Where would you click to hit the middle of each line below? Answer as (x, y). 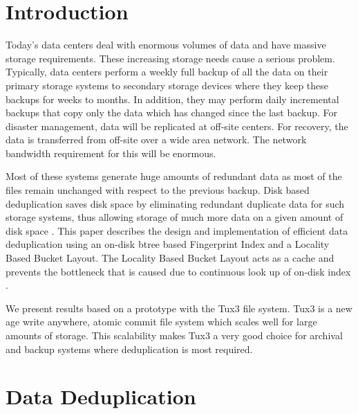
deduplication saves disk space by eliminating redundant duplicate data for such (175, 203)
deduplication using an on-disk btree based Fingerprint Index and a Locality (168, 244)
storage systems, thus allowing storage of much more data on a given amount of (175, 217)
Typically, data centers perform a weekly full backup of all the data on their (167, 72)
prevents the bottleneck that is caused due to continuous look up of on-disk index (178, 271)
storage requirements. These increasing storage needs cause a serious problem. (170, 58)
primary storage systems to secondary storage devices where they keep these (167, 85)
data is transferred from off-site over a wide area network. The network (156, 139)
